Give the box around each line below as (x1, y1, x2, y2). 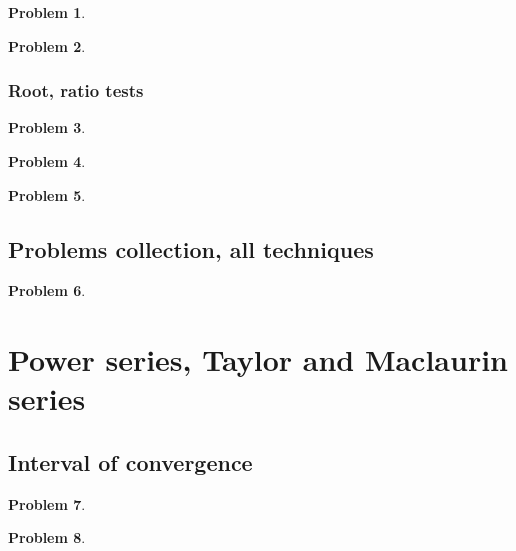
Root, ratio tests (8, 78, 144, 103)
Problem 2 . (8, 35, 86, 56)
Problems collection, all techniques (8, 233, 374, 264)
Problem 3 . (8, 117, 86, 138)
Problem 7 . (8, 493, 86, 514)
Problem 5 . (8, 184, 86, 205)
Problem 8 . (8, 527, 86, 548)
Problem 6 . (8, 280, 86, 301)
